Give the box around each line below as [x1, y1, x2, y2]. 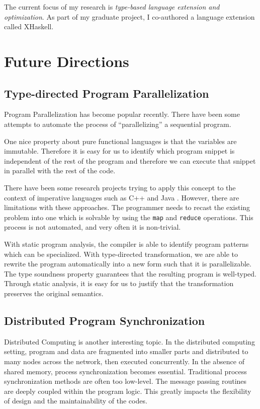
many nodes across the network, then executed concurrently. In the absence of [4, 356, 244, 366]
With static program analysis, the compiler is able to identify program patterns [4, 238, 249, 249]
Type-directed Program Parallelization [4, 85, 209, 101]
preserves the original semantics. [4, 288, 104, 298]
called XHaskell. [4, 21, 54, 32]
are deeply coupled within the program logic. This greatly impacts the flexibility [4, 385, 251, 396]
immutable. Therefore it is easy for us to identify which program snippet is [4, 146, 235, 156]
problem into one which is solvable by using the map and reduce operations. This [4, 212, 253, 222]
